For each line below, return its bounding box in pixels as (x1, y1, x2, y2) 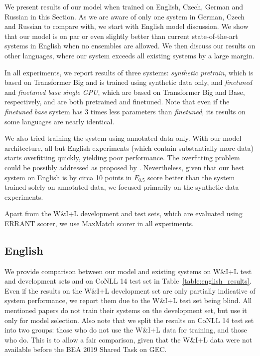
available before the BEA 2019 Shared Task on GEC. (4, 344, 167, 355)
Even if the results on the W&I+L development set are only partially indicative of (4, 285, 256, 296)
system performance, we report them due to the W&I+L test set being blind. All (4, 295, 252, 306)
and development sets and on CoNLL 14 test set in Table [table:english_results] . (4, 276, 252, 286)
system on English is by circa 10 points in (4, 172, 132, 182)
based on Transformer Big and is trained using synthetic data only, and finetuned (4, 77, 253, 87)
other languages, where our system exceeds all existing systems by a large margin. (4, 50, 255, 60)
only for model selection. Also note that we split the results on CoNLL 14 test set (4, 315, 254, 325)
